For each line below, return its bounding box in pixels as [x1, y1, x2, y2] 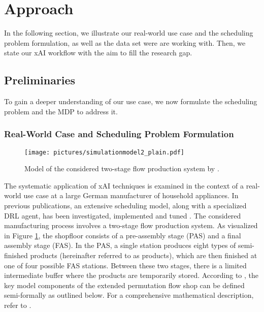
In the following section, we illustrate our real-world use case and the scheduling [4, 27, 253, 38]
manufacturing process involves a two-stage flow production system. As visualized [4, 220, 258, 231]
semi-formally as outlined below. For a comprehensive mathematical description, [4, 290, 254, 300]
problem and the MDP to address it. [4, 106, 118, 116]
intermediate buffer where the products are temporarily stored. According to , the [4, 270, 259, 280]
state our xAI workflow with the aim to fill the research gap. [4, 47, 192, 58]
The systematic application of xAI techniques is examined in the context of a [4, 180, 244, 191]
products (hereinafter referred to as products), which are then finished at [30, 249, 257, 260]
